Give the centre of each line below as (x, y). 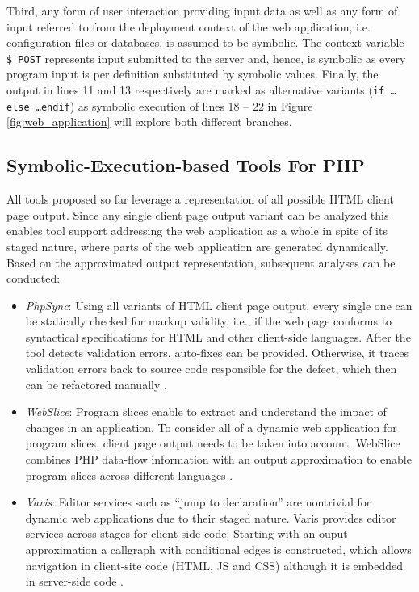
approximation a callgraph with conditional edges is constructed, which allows (218, 550)
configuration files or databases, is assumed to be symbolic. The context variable (205, 42)
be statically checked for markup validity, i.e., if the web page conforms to (209, 321)
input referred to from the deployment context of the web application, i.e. (189, 26)
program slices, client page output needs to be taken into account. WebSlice (213, 443)
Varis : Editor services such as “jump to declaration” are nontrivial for (198, 502)
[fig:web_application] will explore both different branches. (149, 122)
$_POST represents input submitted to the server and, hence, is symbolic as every (206, 58)
